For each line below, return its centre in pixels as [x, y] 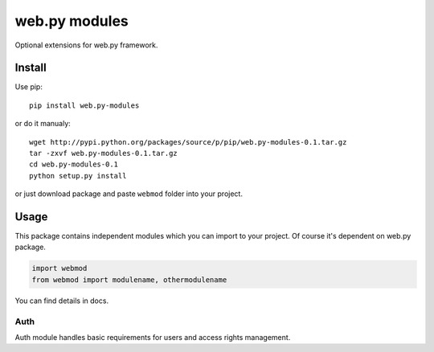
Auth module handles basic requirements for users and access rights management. [153, 337]
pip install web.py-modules [84, 105]
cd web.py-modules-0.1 [74, 164]
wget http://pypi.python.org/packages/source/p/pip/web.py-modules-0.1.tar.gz [188, 142]
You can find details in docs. [61, 301]
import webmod [59, 268]
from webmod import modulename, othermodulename [129, 280]
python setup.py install [78, 176]
